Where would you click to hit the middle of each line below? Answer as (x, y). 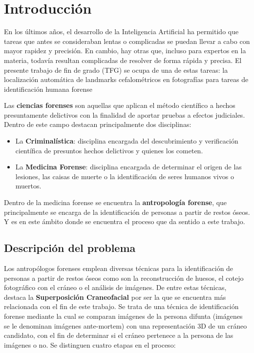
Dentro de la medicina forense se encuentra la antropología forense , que (116, 202)
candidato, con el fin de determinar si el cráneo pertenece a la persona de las (119, 335)
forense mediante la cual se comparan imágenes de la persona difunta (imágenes (123, 316)
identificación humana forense (48, 89)
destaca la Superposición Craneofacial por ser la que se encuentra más (115, 297)
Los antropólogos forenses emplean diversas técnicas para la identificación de (119, 268)
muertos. (28, 186)
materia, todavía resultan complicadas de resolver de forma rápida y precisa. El (123, 60)
